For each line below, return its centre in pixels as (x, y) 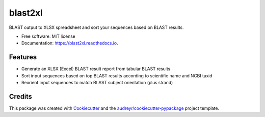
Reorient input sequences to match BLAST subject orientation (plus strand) (97, 83)
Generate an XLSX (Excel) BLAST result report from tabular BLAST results (96, 69)
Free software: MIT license (48, 36)
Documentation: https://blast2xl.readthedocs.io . (70, 43)
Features (23, 57)
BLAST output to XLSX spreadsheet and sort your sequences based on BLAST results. (96, 27)
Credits (21, 96)
